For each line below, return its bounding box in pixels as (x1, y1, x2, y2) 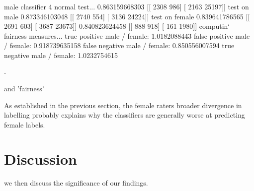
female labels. (4, 119, 45, 129)
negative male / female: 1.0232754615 (4, 50, 118, 60)
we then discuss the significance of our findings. (4, 177, 148, 188)
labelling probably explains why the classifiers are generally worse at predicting (4, 110, 245, 120)
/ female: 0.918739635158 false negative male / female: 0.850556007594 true (4, 40, 235, 51)
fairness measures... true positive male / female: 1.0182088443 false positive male (4, 30, 250, 41)
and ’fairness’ (4, 83, 44, 94)
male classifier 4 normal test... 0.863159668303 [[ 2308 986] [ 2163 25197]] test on (4, 1, 249, 11)
